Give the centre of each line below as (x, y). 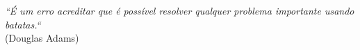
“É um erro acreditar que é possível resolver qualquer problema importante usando (180, 10)
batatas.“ (23, 24)
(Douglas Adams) (42, 38)
